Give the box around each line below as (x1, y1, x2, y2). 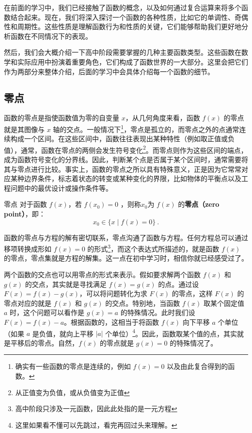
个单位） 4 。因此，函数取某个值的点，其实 (105, 327, 237, 338)
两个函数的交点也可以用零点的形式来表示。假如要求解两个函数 (4, 269, 201, 280)
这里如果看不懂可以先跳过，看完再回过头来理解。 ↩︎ (15, 419, 177, 430)
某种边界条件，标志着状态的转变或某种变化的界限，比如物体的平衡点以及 (10, 173, 241, 183)
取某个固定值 (203, 298, 244, 308)
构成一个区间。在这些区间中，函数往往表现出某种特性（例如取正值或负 (10, 133, 235, 144)
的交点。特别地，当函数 (105, 298, 180, 308)
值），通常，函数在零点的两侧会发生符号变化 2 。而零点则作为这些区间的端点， (4, 143, 248, 155)
